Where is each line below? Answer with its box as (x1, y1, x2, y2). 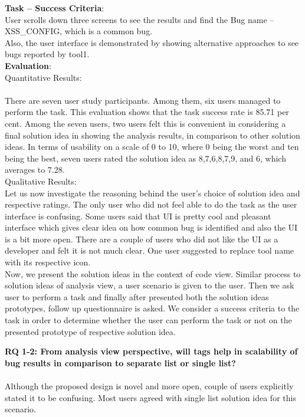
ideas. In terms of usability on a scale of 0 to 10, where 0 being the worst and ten (5, 140, 299, 153)
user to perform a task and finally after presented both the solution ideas (5, 290, 269, 303)
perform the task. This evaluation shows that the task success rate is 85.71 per (5, 106, 289, 118)
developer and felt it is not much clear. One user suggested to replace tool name (5, 244, 294, 257)
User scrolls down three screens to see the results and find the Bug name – (5, 13, 274, 25)
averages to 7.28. (5, 163, 65, 176)
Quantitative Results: (5, 71, 82, 83)
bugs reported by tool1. (5, 48, 90, 60)
